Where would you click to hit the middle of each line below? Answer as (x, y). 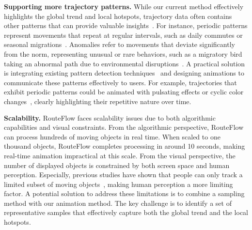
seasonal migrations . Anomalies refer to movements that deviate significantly (119, 44)
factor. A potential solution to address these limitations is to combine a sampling (124, 193)
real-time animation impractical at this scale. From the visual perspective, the (120, 155)
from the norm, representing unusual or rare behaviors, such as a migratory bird (123, 54)
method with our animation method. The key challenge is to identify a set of (118, 203)
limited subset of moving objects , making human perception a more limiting (118, 184)
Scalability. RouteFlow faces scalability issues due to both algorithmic (110, 117)
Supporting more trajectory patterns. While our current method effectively (124, 6)
